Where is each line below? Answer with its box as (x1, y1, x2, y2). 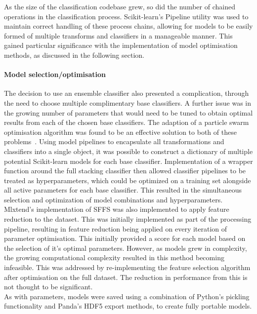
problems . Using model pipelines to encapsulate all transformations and (4, 136, 224, 147)
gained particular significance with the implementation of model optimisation (4, 40, 238, 50)
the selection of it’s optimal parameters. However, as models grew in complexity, (4, 242, 247, 253)
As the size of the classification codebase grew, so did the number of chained (4, 1, 235, 11)
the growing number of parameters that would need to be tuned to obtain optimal (4, 107, 253, 118)
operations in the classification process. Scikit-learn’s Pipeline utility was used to (4, 11, 249, 21)
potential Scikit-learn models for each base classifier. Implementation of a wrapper (4, 156, 253, 166)
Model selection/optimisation (4, 69, 106, 79)
